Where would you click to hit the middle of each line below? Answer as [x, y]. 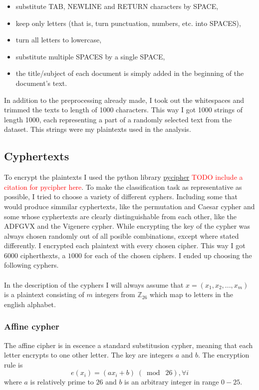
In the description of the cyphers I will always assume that [94, 284]
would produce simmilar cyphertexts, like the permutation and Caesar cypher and [129, 206]
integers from [115, 294]
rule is [13, 364]
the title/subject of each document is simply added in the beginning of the [130, 73]
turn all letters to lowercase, [59, 40]
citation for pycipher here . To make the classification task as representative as [123, 187]
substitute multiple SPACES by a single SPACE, [90, 56]
